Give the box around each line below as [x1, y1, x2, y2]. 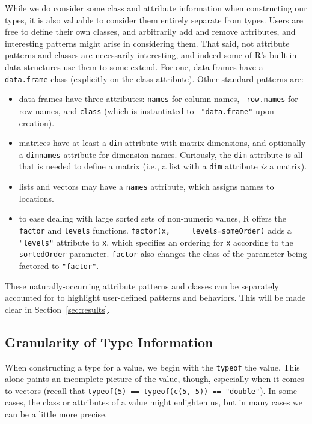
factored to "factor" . [19, 259, 99, 271]
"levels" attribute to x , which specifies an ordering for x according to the [19, 235, 293, 248]
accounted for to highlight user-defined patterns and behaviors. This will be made [5, 291, 306, 304]
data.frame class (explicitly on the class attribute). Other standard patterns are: [5, 72, 304, 85]
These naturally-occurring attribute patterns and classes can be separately [5, 279, 279, 292]
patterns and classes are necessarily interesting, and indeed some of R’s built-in [5, 49, 297, 61]
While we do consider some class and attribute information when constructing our [5, 2, 307, 14]
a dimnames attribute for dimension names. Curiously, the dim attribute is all [19, 148, 303, 160]
